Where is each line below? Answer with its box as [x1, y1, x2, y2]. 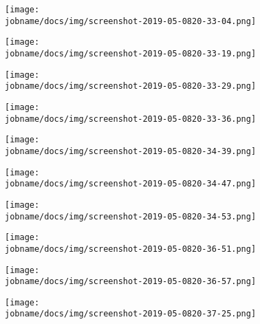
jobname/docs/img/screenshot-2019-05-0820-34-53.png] [5, 211, 257, 222]
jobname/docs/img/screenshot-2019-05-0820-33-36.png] [5, 114, 257, 124]
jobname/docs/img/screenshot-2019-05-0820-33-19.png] [5, 48, 257, 58]
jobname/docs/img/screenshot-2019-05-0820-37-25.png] [5, 309, 257, 319]
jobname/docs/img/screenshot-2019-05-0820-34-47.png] [5, 179, 257, 189]
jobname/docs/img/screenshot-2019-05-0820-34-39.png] [5, 146, 257, 156]
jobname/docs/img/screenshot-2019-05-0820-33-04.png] [5, 16, 257, 26]
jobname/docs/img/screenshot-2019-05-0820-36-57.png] [5, 277, 257, 287]
